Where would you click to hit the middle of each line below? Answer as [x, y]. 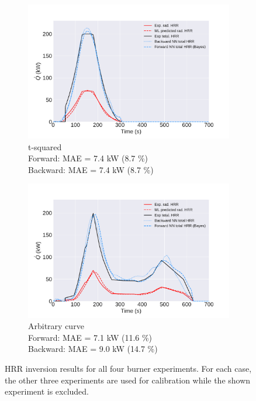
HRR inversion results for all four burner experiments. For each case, [128, 368]
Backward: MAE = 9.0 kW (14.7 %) [93, 349]
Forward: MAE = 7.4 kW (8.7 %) [88, 158]
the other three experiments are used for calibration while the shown [128, 380]
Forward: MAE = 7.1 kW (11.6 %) [90, 337]
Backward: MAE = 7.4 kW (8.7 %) [91, 169]
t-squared [45, 146]
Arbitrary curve [56, 326]
